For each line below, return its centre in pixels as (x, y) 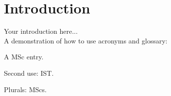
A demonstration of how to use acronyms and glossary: (86, 40)
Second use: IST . (29, 73)
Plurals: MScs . (25, 89)
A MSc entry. (24, 57)
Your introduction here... (41, 31)
